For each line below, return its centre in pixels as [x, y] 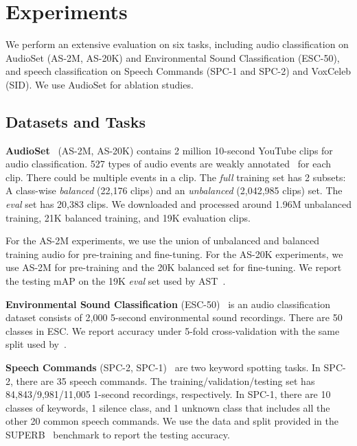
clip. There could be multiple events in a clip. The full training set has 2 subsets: [176, 177]
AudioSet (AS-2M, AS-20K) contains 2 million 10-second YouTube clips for [169, 150]
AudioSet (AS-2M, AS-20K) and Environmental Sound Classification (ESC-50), [173, 57]
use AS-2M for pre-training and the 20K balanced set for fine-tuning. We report [174, 267]
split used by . [36, 344]
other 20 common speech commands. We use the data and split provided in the [172, 421]
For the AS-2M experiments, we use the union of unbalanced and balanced [163, 240]
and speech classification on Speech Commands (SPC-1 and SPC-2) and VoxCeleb [178, 71]
